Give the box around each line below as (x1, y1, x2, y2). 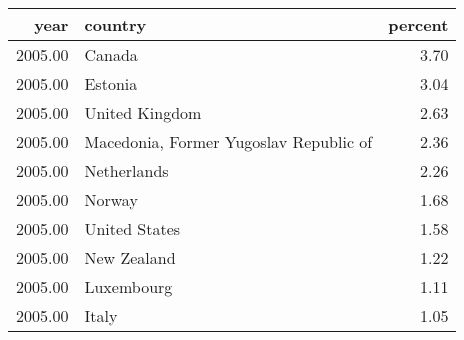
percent (388, 13, 449, 36)
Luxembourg (84, 275, 173, 298)
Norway (84, 188, 138, 211)
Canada (84, 43, 138, 66)
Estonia (84, 72, 138, 95)
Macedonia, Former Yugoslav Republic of (84, 130, 373, 153)
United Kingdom (84, 101, 202, 124)
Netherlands (84, 159, 169, 182)
